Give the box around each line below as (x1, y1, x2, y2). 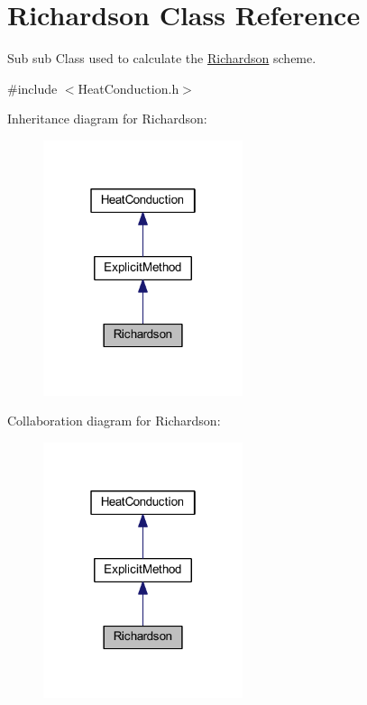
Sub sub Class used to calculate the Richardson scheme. (7, 49, 317, 68)
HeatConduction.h (78, 78, 179, 97)
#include (7, 78, 58, 97)
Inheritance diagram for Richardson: (7, 109, 207, 128)
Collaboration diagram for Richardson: (7, 411, 221, 430)
